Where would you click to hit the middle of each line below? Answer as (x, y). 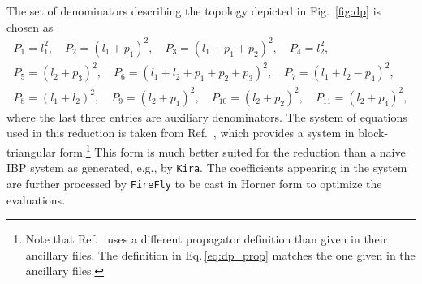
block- (373, 133)
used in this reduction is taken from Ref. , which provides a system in (181, 133)
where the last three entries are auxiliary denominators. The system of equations (207, 116)
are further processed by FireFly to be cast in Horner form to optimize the (194, 183)
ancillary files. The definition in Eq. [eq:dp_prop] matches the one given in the (220, 254)
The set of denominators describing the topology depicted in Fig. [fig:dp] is (194, 11)
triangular (31, 151)
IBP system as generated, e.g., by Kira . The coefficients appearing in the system (207, 168)
